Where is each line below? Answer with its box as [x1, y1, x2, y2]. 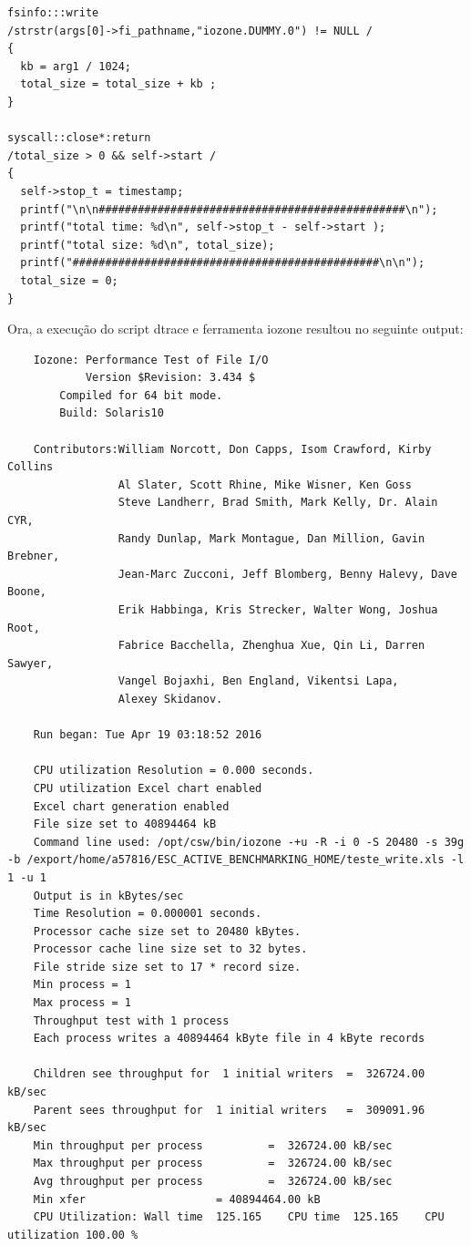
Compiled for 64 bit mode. [59, 388, 223, 402]
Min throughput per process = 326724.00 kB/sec [33, 1138, 393, 1152]
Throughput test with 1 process [33, 1014, 230, 1027]
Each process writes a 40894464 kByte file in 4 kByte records [33, 1032, 425, 1045]
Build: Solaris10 [59, 407, 164, 420]
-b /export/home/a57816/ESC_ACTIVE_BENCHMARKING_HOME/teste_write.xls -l [7, 853, 465, 867]
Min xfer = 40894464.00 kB [33, 1192, 321, 1206]
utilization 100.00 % [7, 1228, 138, 1241]
